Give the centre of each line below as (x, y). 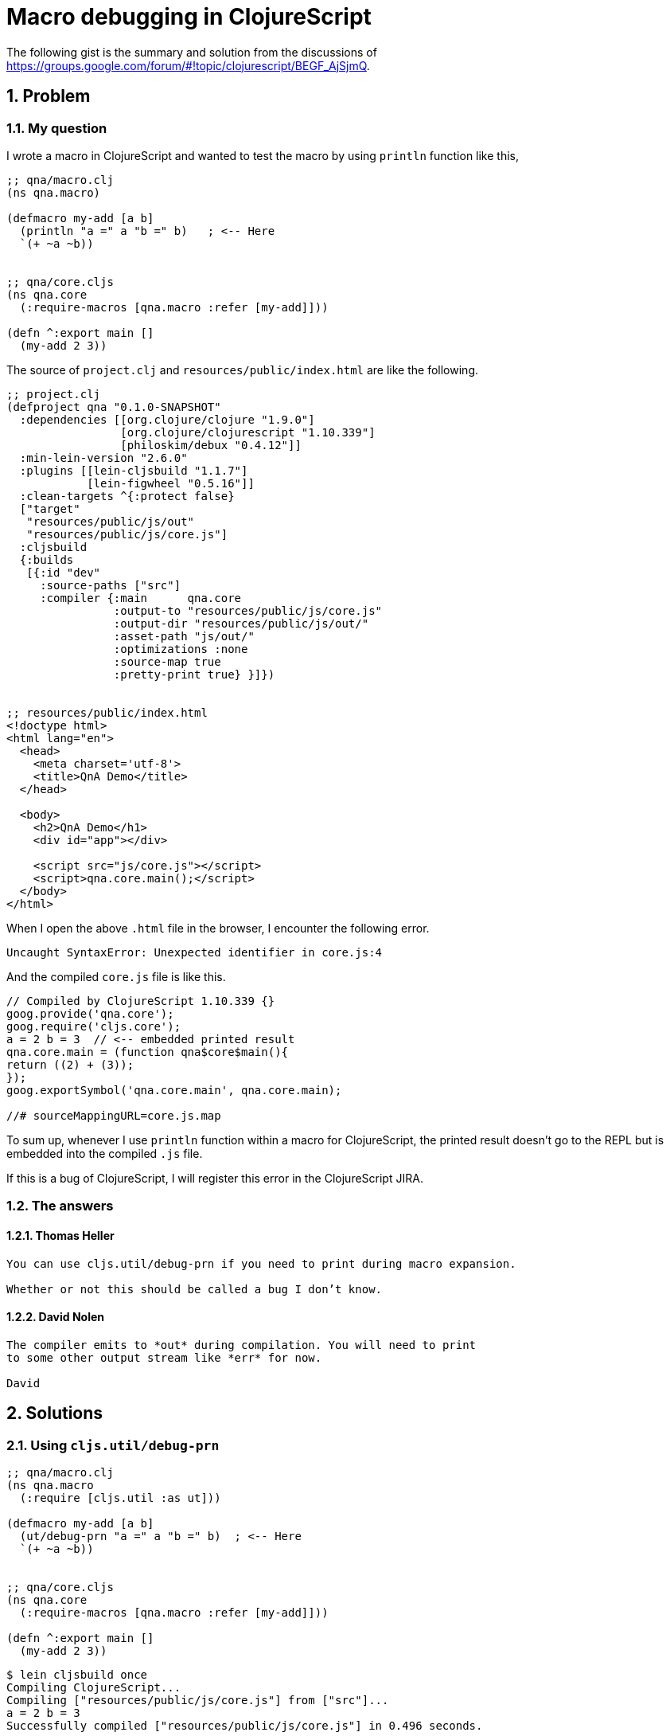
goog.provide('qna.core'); (90, 1013)
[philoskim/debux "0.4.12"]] (211, 445)
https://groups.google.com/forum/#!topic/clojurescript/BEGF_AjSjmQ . (188, 65)
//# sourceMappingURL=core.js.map (114, 1115)
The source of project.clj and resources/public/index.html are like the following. (243, 369)
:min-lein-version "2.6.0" (103, 457)
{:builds (47, 559)
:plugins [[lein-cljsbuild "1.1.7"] (134, 470)
